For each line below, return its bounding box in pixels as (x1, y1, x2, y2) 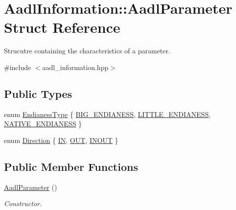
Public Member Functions (4, 159, 138, 174)
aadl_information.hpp (42, 62, 109, 72)
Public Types (4, 86, 72, 101)
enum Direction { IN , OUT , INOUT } (4, 135, 118, 145)
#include (4, 62, 31, 72)
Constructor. (4, 198, 42, 209)
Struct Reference (4, 17, 120, 37)
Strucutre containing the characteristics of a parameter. (4, 46, 170, 56)
